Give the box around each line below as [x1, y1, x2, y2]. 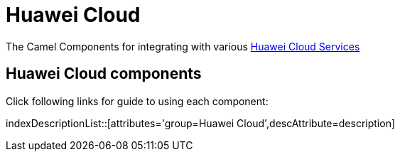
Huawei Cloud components [6, 65, 202, 83]
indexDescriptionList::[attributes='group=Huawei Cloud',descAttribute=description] [6, 117, 396, 129]
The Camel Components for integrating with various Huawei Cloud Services [6, 40, 360, 53]
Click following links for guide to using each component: [6, 94, 269, 107]
